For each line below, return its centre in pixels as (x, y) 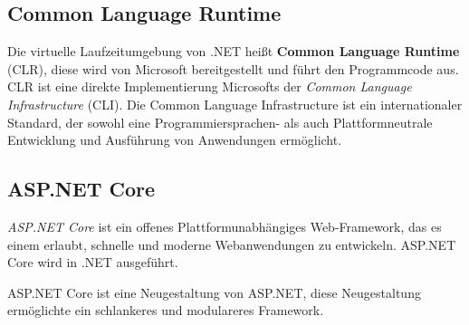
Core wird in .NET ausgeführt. (93, 262)
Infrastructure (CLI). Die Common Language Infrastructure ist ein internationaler (235, 104)
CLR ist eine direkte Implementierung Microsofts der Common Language (210, 86)
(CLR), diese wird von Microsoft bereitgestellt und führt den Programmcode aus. (233, 68)
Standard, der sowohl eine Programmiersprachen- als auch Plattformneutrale (220, 122)
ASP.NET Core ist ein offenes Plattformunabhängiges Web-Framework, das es (225, 226)
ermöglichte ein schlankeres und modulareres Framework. (166, 310)
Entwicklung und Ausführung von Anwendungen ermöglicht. (175, 140)
